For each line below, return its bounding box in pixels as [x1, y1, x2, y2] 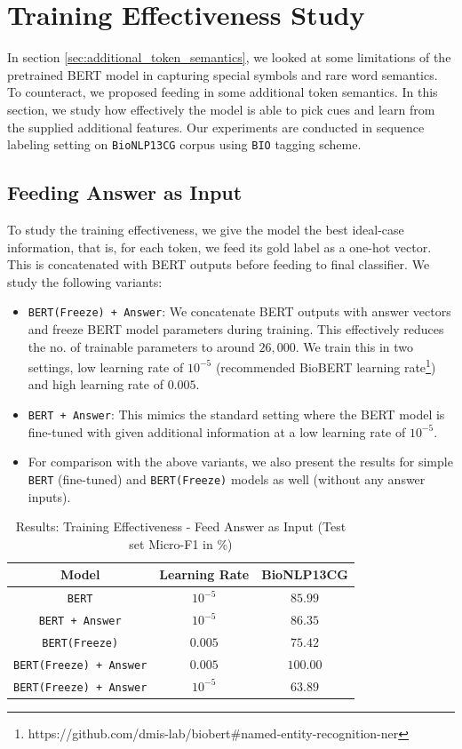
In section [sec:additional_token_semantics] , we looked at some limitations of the [7, 48, 451, 67]
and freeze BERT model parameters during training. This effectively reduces [28, 319, 444, 338]
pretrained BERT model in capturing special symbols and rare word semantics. [7, 65, 438, 84]
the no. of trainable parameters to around [28, 337, 255, 355]
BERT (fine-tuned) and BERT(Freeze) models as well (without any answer [28, 469, 426, 488]
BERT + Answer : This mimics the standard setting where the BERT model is [28, 405, 445, 424]
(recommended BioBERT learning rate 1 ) [215, 355, 436, 376]
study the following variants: [7, 272, 163, 291]
